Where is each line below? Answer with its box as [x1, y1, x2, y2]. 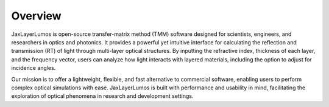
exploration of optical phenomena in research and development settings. [11, 92, 194, 100]
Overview [11, 9, 62, 22]
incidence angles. [11, 64, 56, 72]
